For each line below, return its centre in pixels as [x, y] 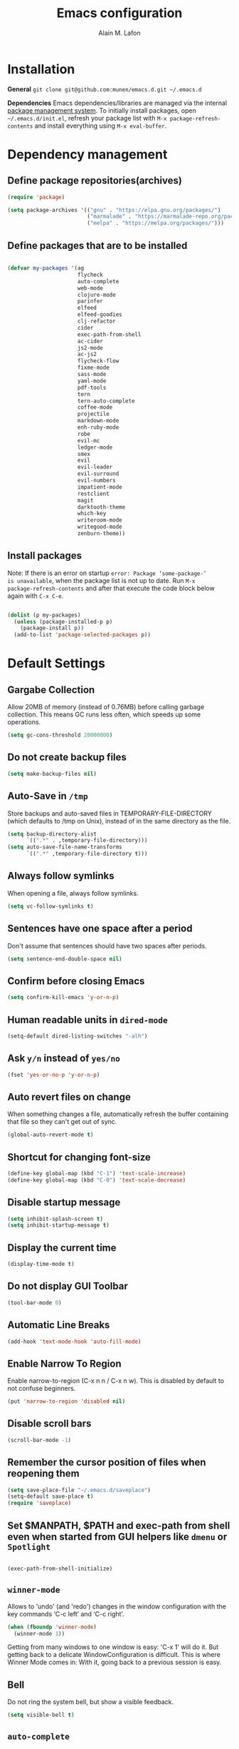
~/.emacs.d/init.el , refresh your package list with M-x [87, 118]
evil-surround [98, 474]
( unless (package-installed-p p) [63, 622]
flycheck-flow [98, 361]
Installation [41, 69]
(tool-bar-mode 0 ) [34, 1303]
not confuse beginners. [42, 1389]
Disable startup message [64, 1203]
